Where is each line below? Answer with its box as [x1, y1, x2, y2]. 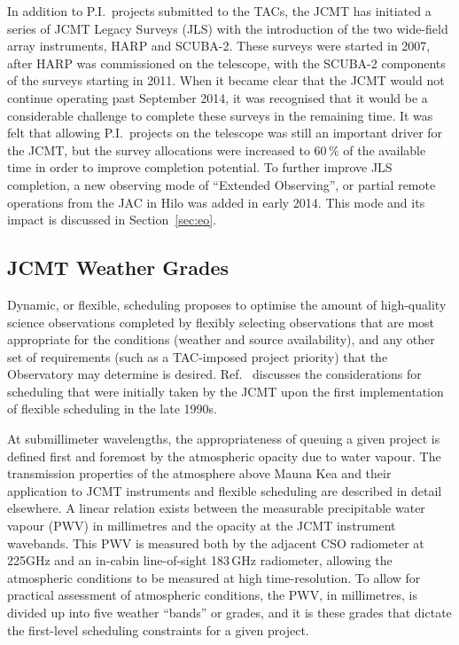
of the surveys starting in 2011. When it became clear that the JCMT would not [7, 71, 445, 90]
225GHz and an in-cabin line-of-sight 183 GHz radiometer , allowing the [7, 551, 393, 570]
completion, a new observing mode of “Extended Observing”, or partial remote [7, 175, 436, 193]
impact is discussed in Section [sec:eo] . [7, 210, 217, 229]
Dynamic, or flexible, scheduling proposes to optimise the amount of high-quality [7, 295, 447, 313]
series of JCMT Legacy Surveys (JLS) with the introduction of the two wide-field [7, 19, 448, 37]
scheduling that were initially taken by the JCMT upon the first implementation [7, 381, 444, 400]
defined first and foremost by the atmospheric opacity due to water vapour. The [7, 446, 441, 465]
